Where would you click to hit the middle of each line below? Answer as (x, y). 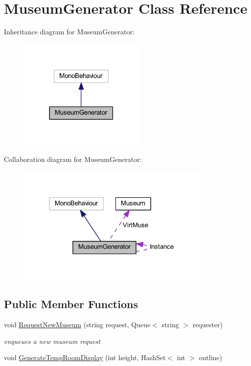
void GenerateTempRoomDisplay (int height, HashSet (85, 357)
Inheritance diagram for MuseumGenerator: (69, 32)
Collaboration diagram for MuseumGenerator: (73, 159)
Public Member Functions (71, 304)
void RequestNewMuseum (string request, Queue (77, 325)
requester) (207, 325)
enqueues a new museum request (52, 341)
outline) (210, 357)
